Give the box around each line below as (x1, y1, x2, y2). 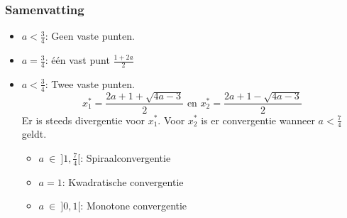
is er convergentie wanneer (201, 112, 315, 127)
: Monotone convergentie (80, 198, 187, 213)
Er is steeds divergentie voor (21, 112, 145, 127)
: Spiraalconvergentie (80, 150, 171, 165)
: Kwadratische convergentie (62, 174, 184, 189)
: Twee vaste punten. (45, 76, 135, 91)
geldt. (21, 126, 47, 141)
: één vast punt (45, 53, 110, 67)
